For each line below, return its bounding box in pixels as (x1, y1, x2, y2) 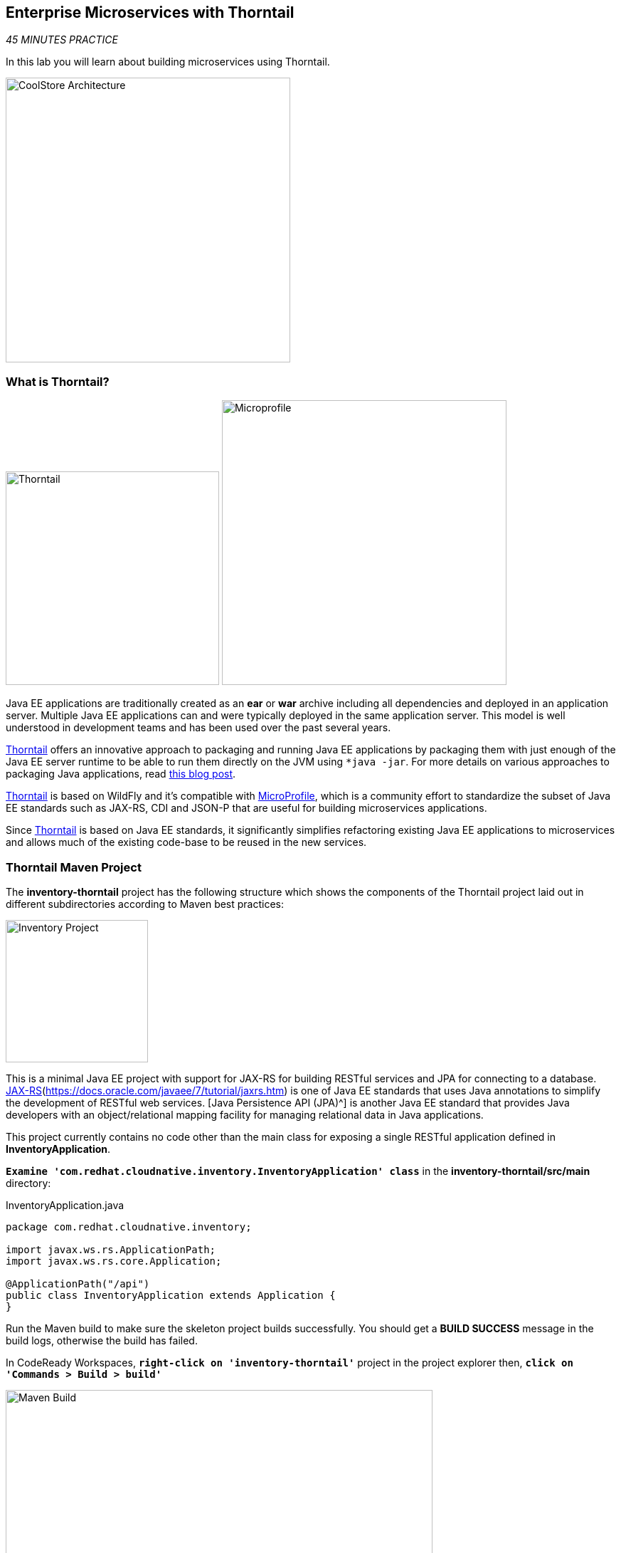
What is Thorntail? (6, 374, 110, 389)
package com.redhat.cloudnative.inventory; (6, 1220, 252, 1233)
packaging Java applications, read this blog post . (6, 768, 236, 780)
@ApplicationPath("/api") (6, 1277, 150, 1290)
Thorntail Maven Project (6, 859, 142, 874)
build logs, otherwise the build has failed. (6, 1334, 198, 1347)
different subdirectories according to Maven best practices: (6, 897, 285, 910)
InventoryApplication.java (6, 1198, 124, 1211)
